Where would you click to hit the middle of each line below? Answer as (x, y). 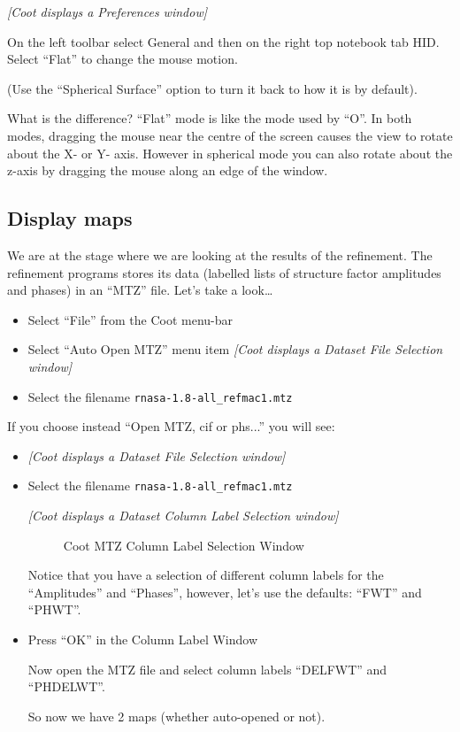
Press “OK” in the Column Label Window (142, 639)
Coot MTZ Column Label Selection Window (184, 545)
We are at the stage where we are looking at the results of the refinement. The (220, 254)
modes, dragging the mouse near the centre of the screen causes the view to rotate (230, 135)
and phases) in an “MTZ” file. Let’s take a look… (140, 290)
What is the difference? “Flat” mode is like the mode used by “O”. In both (210, 118)
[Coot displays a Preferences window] (107, 12)
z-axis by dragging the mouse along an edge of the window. (168, 170)
